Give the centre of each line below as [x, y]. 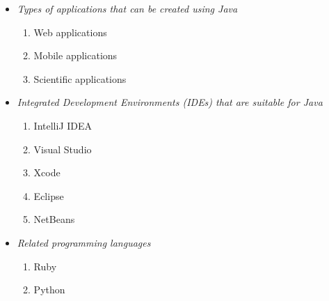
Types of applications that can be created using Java [127, 8]
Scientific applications [80, 78]
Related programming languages [84, 242]
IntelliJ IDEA [63, 125]
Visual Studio [63, 149]
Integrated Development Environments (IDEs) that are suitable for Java [170, 102]
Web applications [70, 32]
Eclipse [49, 195]
